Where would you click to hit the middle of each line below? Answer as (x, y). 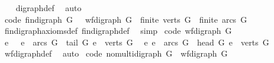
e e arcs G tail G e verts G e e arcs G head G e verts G (137, 42)
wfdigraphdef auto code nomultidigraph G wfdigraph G (116, 53)
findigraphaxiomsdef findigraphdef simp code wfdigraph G (118, 31)
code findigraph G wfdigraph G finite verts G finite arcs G (126, 19)
